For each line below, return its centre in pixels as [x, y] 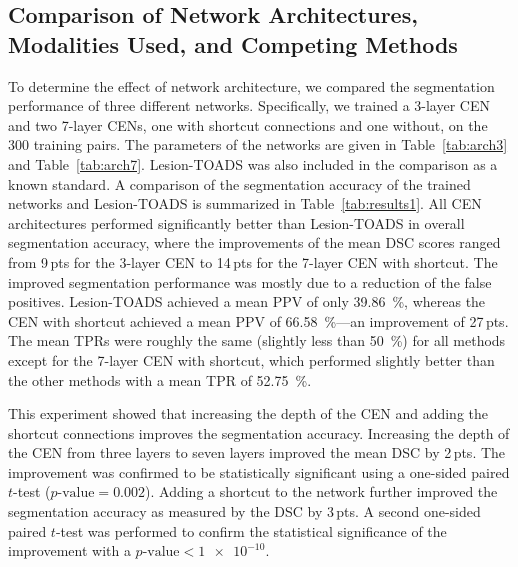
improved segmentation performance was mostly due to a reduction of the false [250, 281]
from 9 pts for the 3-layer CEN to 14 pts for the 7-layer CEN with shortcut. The [253, 261]
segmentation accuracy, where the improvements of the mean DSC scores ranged [254, 242]
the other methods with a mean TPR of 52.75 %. [160, 379]
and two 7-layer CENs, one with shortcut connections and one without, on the [248, 124]
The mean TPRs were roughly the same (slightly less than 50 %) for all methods [257, 340]
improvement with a [69, 550]
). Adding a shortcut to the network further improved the [321, 491]
